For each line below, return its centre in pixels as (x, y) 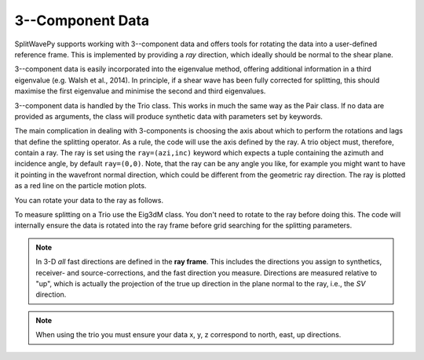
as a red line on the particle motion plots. (80, 186)
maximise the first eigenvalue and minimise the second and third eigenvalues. (140, 91)
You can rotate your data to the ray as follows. (89, 200)
